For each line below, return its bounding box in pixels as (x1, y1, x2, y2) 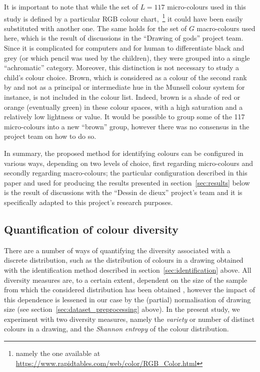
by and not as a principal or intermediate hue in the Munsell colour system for (4, 82, 245, 92)
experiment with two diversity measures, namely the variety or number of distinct (4, 313, 255, 324)
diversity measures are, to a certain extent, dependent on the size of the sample (4, 274, 247, 285)
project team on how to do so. (4, 131, 96, 141)
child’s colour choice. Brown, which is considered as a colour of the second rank (4, 72, 247, 82)
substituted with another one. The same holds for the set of (4, 23, 187, 33)
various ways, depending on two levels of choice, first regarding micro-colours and (4, 157, 253, 168)
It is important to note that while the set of (4, 2, 138, 12)
